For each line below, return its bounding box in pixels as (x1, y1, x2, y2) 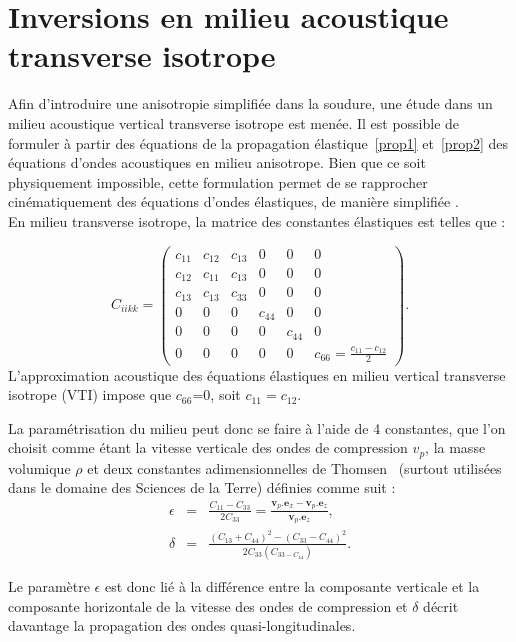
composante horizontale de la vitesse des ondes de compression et (8, 595, 408, 616)
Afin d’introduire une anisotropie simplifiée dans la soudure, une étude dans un (8, 93, 493, 114)
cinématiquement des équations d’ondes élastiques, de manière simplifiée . (8, 191, 459, 212)
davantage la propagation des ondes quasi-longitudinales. (8, 615, 356, 636)
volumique (8, 457, 71, 478)
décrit (423, 595, 459, 616)
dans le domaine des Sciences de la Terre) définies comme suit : (8, 477, 396, 498)
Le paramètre (8, 576, 90, 597)
